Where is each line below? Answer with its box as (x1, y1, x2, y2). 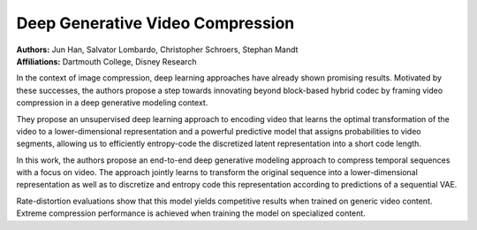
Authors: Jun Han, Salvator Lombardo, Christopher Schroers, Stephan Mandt (16, 44, 299, 55)
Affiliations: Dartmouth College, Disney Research (16, 56, 197, 66)
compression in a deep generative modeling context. (16, 97, 208, 108)
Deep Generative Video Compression (16, 13, 295, 33)
